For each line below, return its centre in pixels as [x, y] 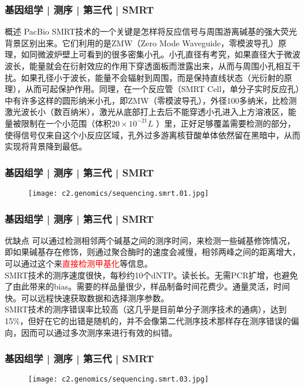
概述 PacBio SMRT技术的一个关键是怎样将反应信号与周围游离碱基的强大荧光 [151, 31]
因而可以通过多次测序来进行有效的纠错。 [99, 332]
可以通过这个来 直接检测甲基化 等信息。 [79, 263]
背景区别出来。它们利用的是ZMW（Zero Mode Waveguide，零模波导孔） [142, 42]
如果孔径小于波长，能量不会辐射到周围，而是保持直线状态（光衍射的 [152, 77]
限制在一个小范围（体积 [66, 123]
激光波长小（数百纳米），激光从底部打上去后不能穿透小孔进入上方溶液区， [146, 112]
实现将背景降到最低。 [46, 146]
